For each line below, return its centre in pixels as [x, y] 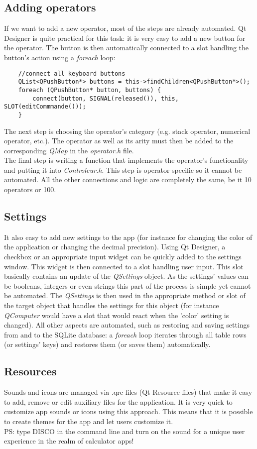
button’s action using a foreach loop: [60, 57]
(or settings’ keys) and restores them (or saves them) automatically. [107, 344]
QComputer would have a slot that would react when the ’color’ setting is [117, 315]
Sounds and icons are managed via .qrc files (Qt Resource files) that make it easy [128, 392]
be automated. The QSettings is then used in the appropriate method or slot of [125, 295]
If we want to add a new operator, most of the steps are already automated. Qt [125, 28]
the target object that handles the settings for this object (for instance [112, 305]
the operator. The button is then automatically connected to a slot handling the [127, 48]
